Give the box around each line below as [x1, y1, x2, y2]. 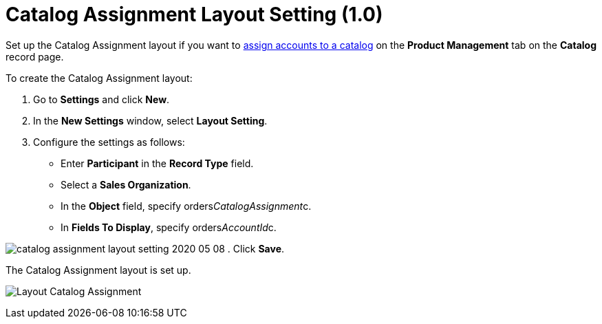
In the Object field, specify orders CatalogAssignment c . [61, 199, 312, 212]
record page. [6, 50, 64, 63]
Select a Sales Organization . [61, 178, 191, 191]
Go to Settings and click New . [33, 93, 170, 105]
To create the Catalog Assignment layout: [6, 72, 193, 84]
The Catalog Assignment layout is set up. [6, 263, 191, 276]
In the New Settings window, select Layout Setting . [33, 114, 268, 127]
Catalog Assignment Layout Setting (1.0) [6, 3, 383, 26]
